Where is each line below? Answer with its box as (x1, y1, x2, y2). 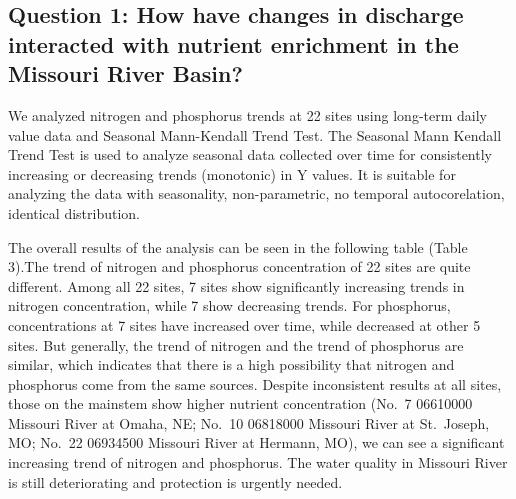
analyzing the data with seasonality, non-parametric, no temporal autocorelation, (8, 183, 505, 204)
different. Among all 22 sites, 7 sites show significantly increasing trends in (8, 275, 465, 296)
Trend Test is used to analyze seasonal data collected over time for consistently (8, 144, 492, 165)
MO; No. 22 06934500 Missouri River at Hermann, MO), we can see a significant (8, 432, 505, 453)
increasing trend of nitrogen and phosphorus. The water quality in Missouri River (8, 452, 508, 473)
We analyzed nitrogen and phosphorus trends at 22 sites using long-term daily (8, 104, 487, 125)
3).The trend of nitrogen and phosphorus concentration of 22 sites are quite (8, 256, 471, 277)
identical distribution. (8, 202, 140, 223)
